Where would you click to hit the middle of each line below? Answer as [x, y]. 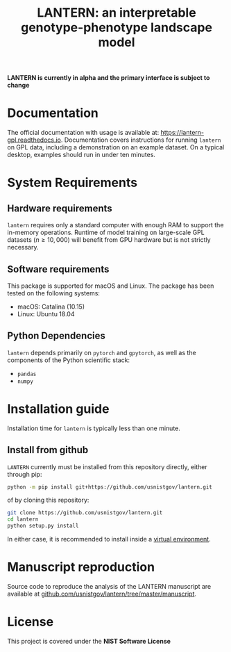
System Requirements [72, 183]
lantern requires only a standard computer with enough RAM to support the [115, 225]
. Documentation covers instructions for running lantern [141, 140]
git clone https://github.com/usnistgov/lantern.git [85, 513]
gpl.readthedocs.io [34, 140]
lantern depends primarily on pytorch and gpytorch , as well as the [102, 352]
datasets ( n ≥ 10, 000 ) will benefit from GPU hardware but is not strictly [109, 240]
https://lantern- [182, 133]
